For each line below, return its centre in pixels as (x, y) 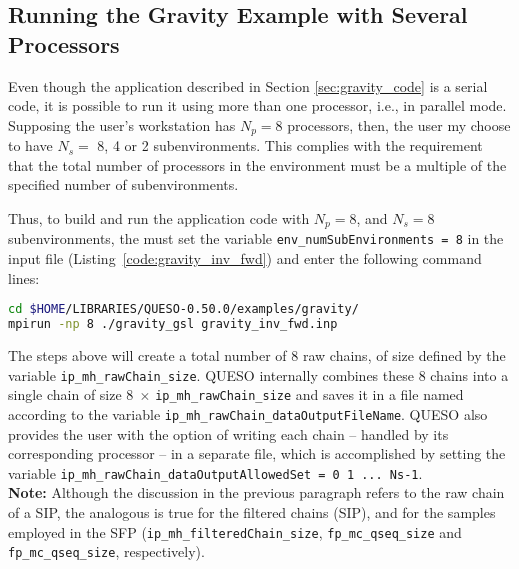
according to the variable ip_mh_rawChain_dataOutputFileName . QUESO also (248, 413)
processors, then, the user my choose (399, 124)
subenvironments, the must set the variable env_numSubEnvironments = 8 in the (256, 238)
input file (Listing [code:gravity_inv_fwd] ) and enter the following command (245, 258)
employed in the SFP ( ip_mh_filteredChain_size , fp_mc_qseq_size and (235, 531)
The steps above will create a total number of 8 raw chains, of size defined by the (257, 355)
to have (30, 145)
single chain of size (65, 394)
